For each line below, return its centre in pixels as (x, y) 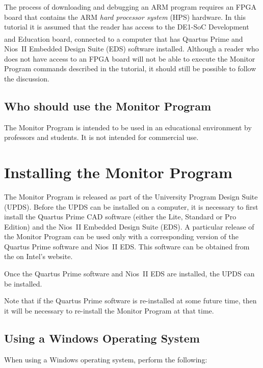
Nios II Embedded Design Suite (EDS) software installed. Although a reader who (131, 49)
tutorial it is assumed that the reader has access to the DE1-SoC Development (127, 27)
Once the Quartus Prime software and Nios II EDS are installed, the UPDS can (129, 274)
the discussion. (27, 78)
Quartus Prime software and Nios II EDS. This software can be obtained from (127, 246)
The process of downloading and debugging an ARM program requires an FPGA (130, 7)
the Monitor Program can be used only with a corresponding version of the (121, 236)
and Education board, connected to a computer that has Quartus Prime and (124, 38)
